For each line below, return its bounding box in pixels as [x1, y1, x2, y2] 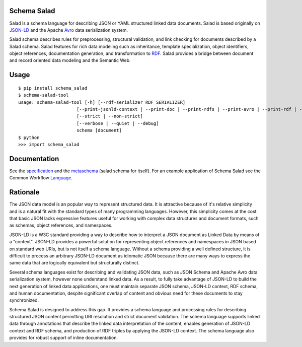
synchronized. [9, 297, 39, 303]
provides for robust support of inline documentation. [9, 335, 118, 341]
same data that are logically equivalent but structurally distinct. [9, 260, 140, 266]
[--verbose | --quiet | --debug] [76, 120, 159, 126]
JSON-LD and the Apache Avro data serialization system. [9, 27, 128, 33]
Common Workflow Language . [9, 175, 73, 181]
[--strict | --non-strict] [76, 113, 143, 119]
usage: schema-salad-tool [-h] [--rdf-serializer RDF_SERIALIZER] [18, 99, 186, 105]
